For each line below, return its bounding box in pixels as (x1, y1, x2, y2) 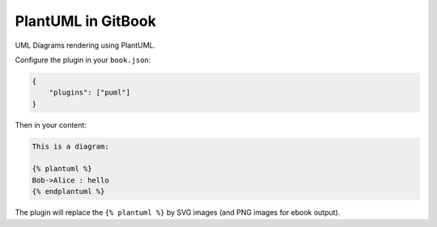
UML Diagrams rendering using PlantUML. (15, 40, 156, 50)
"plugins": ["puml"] (49, 88, 131, 97)
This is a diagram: (32, 141, 109, 151)
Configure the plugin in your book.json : (15, 55, 151, 65)
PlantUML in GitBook (15, 12, 157, 30)
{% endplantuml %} (32, 187, 105, 196)
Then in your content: (15, 120, 87, 129)
